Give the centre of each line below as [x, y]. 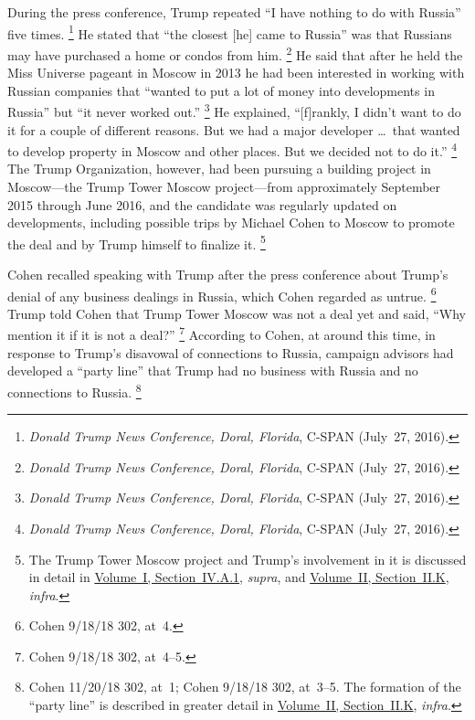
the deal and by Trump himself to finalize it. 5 [137, 242]
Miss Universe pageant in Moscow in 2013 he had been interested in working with [236, 73]
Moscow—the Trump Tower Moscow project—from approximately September [224, 186]
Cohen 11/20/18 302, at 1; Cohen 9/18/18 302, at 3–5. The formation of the [245, 687]
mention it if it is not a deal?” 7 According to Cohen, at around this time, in [222, 334]
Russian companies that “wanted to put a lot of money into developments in [221, 90]
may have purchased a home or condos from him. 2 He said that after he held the [235, 53]
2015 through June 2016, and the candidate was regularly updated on [202, 204]
